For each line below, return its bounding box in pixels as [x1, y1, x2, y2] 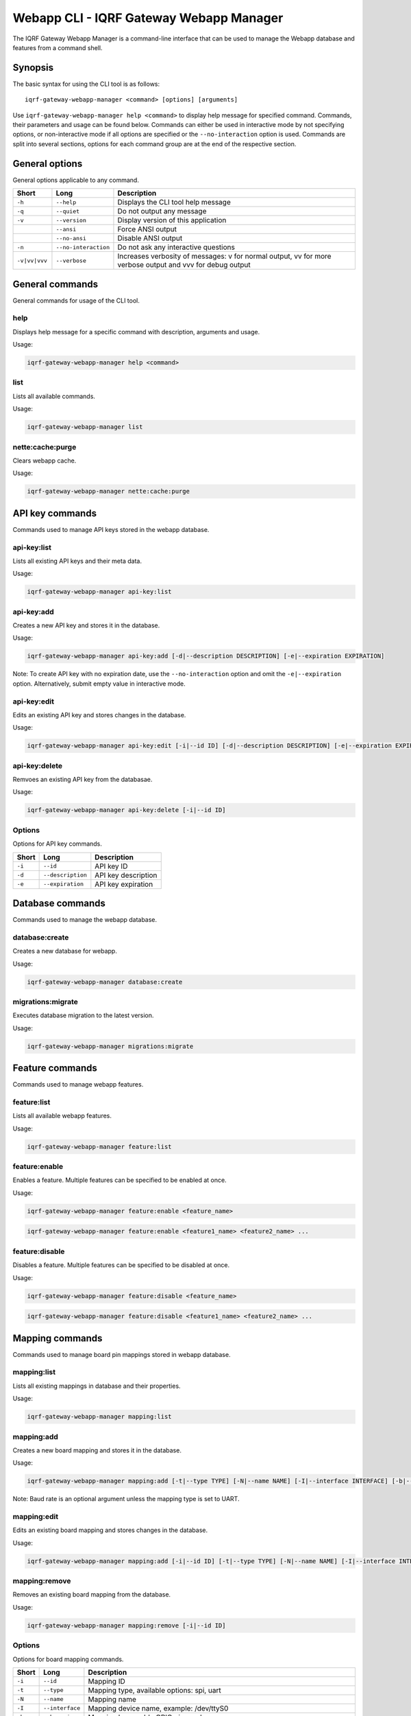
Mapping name [88, 1694, 137, 1704]
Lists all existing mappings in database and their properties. [12, 1382, 181, 1390]
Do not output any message [117, 207, 207, 216]
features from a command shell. [12, 43, 103, 51]
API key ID [95, 861, 128, 871]
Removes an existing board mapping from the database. [12, 1590, 171, 1599]
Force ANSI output [117, 224, 177, 234]
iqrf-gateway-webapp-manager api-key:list [27, 588, 172, 596]
